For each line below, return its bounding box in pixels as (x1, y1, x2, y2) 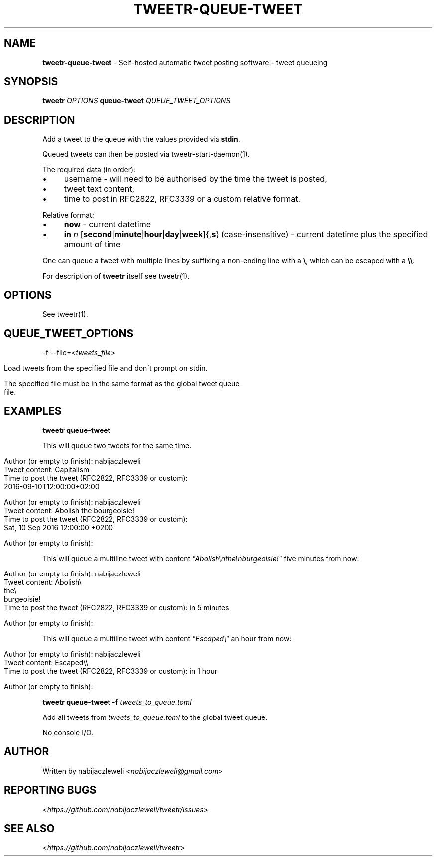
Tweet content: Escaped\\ (4, 658, 88, 667)
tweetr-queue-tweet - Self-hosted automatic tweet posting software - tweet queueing (42, 58, 327, 67)
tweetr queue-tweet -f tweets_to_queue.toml (42, 697, 192, 706)
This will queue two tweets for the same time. (42, 441, 192, 450)
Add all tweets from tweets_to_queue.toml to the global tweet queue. (42, 713, 268, 721)
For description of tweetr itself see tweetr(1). (42, 272, 190, 281)
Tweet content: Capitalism (4, 465, 90, 474)
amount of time (64, 239, 121, 250)
